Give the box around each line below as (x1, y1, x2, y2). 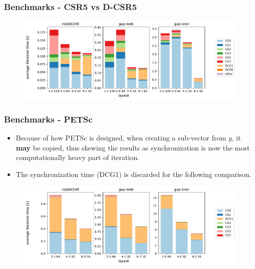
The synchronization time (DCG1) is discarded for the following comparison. (16, 168, 251, 179)
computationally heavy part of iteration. (16, 152, 140, 162)
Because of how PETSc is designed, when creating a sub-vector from (16, 132, 226, 142)
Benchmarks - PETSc (4, 112, 93, 125)
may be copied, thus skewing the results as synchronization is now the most (16, 142, 250, 152)
